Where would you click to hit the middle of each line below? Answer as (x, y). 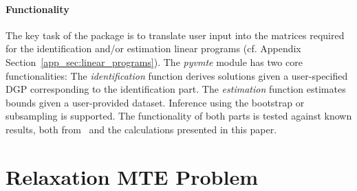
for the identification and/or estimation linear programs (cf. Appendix (153, 48)
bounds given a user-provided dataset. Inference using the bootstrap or (155, 102)
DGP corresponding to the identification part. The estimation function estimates (176, 89)
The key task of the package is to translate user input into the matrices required (175, 35)
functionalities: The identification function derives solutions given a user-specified (177, 75)
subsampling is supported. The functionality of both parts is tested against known (179, 116)
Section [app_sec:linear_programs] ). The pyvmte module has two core (154, 61)
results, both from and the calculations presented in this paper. (141, 129)
